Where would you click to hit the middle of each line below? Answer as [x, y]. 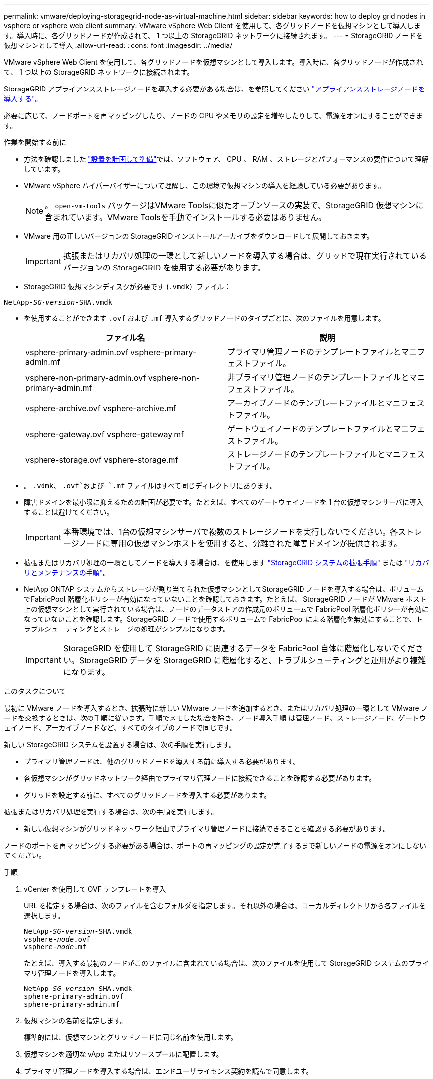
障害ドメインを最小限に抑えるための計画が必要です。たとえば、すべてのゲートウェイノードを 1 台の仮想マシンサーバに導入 [224, 502]
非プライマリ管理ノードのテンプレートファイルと [318, 377]
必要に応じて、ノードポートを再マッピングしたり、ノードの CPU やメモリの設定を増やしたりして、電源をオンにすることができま [214, 115]
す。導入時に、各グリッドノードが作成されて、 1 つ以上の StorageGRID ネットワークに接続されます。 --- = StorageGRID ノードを [214, 35]
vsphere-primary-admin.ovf [77, 352]
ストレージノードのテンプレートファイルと [306, 454]
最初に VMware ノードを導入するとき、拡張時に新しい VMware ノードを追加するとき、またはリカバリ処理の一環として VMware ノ [216, 708]
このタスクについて [35, 691]
